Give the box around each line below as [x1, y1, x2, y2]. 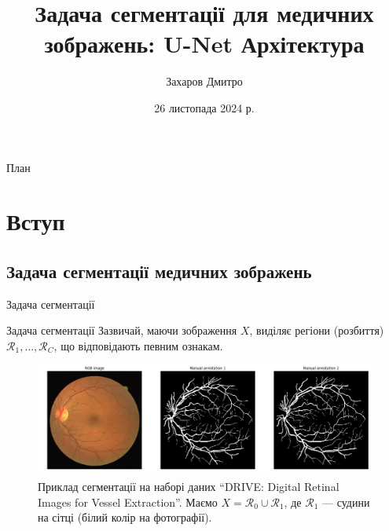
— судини [321, 493, 370, 510]
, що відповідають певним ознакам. [53, 337, 223, 353]
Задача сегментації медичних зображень [6, 258, 312, 283]
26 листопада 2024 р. [154, 99, 255, 115]
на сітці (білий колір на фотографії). [38, 509, 212, 526]
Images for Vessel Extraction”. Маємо [38, 493, 218, 510]
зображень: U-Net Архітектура [44, 27, 365, 60]
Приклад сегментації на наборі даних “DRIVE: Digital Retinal [38, 478, 339, 495]
